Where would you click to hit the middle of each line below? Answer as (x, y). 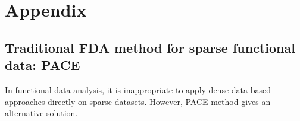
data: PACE (43, 65)
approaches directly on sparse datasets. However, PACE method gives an (138, 101)
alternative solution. (41, 113)
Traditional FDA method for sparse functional (150, 47)
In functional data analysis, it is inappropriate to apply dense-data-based (138, 89)
